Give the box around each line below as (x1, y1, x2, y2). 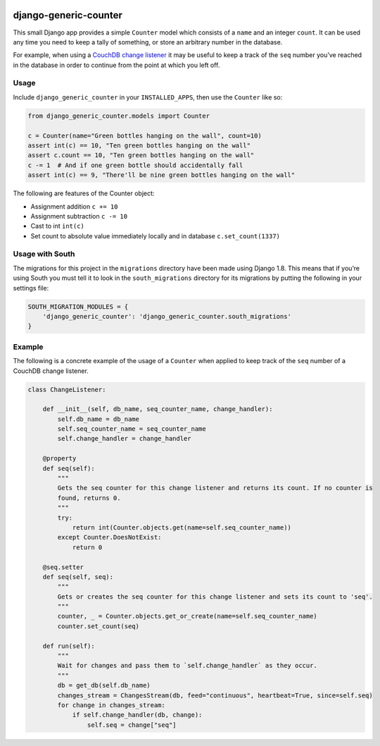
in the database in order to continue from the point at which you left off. (13, 61, 220, 69)
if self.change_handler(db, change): (72, 711, 203, 719)
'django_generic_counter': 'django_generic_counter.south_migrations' (42, 312, 292, 320)
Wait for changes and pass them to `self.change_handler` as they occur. (57, 661, 318, 670)
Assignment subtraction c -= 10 (30, 212, 128, 220)
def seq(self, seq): (42, 573, 114, 581)
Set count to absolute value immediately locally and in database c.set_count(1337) (30, 231, 281, 240)
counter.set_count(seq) (57, 622, 140, 630)
